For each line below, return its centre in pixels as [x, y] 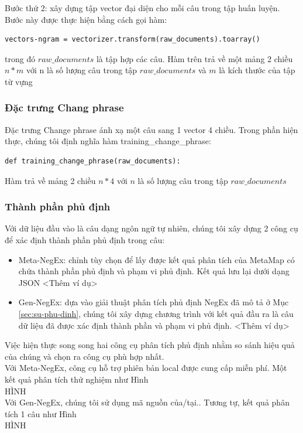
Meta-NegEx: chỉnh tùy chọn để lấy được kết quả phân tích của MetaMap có [156, 259]
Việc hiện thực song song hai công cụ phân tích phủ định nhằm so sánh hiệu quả [150, 345]
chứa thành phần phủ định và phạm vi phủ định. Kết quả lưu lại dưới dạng [154, 271]
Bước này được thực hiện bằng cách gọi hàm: [86, 19]
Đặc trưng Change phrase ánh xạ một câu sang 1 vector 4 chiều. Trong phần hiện [151, 129]
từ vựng [19, 81]
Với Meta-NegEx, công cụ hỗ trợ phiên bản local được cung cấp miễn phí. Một [146, 368]
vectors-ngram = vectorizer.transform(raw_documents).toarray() [132, 40]
